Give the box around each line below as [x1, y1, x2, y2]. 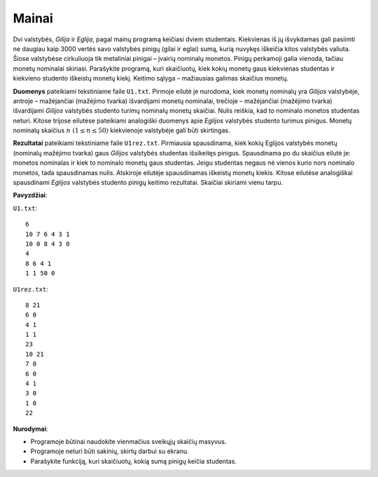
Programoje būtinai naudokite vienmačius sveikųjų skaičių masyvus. [30, 438, 227, 445]
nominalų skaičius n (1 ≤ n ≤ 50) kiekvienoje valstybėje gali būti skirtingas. [13, 126, 230, 134]
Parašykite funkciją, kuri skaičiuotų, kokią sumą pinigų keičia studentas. [30, 457, 237, 465]
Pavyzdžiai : [13, 191, 48, 200]
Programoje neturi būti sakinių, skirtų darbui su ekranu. [30, 447, 189, 455]
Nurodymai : [13, 424, 48, 433]
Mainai [13, 11, 54, 26]
